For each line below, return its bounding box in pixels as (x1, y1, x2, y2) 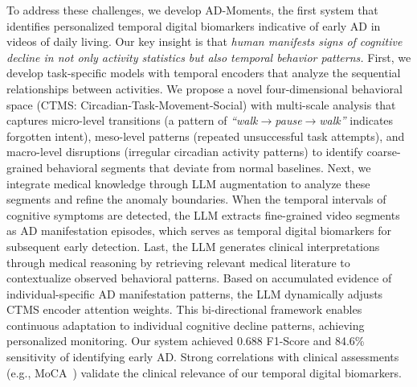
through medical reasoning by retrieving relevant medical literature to (6, 253, 350, 270)
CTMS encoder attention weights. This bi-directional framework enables (6, 301, 362, 318)
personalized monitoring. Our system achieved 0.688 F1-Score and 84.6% (6, 332, 365, 349)
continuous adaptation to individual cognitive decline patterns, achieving (6, 316, 365, 333)
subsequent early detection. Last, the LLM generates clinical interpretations (6, 237, 380, 254)
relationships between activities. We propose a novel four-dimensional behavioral (6, 80, 403, 97)
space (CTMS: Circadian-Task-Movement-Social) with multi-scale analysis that (6, 96, 396, 113)
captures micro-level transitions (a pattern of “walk (6, 112, 258, 129)
